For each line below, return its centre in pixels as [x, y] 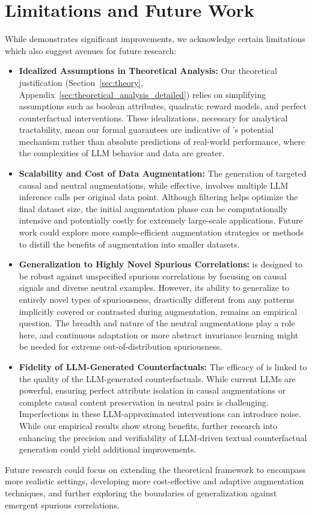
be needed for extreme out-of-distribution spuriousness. [121, 346]
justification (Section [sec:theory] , [81, 82]
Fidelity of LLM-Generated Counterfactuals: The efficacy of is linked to [163, 366]
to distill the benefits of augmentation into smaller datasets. [129, 244]
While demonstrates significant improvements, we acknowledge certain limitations [155, 39]
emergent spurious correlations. [62, 504]
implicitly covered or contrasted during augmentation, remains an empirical [158, 311]
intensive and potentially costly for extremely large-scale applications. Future [161, 220]
